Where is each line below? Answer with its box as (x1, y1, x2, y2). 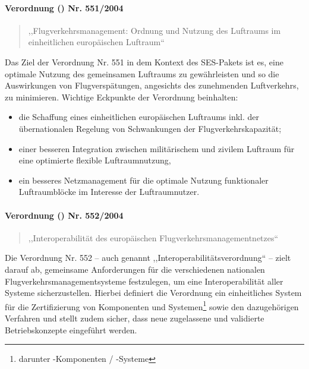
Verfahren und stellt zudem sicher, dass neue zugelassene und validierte (5, 311, 264, 324)
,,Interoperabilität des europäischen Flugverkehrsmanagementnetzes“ (28, 231, 279, 244)
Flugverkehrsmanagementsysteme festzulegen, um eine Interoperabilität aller (5, 275, 283, 287)
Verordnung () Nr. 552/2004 (5, 209, 124, 221)
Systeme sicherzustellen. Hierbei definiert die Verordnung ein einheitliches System (5, 286, 302, 299)
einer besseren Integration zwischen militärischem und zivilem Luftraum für (18, 142, 295, 154)
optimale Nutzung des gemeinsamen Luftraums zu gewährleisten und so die (5, 67, 279, 80)
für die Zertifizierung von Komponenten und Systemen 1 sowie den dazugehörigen (5, 298, 299, 313)
